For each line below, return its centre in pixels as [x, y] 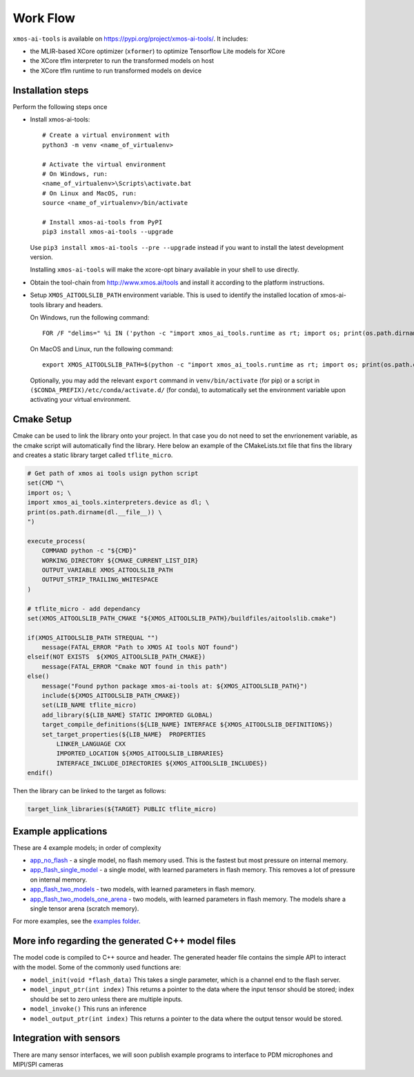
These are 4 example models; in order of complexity [87, 847]
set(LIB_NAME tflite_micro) [89, 705]
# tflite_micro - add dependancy [84, 609]
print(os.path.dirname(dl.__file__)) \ [95, 512]
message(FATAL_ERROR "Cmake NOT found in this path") [135, 667]
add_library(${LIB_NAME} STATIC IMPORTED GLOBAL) [127, 715]
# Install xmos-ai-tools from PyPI [102, 222]
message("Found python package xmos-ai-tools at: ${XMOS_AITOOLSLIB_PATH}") [175, 686]
